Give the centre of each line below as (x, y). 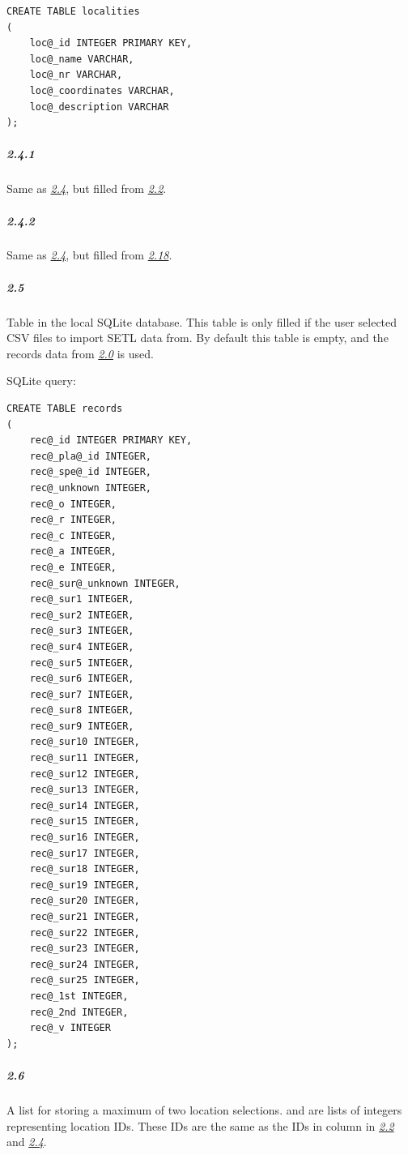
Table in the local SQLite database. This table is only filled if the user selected (202, 321)
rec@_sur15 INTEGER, (85, 821)
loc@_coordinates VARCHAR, (102, 90)
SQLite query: (41, 381)
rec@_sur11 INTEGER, (85, 758)
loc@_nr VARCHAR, (76, 75)
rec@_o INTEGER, (73, 504)
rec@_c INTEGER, (73, 535)
